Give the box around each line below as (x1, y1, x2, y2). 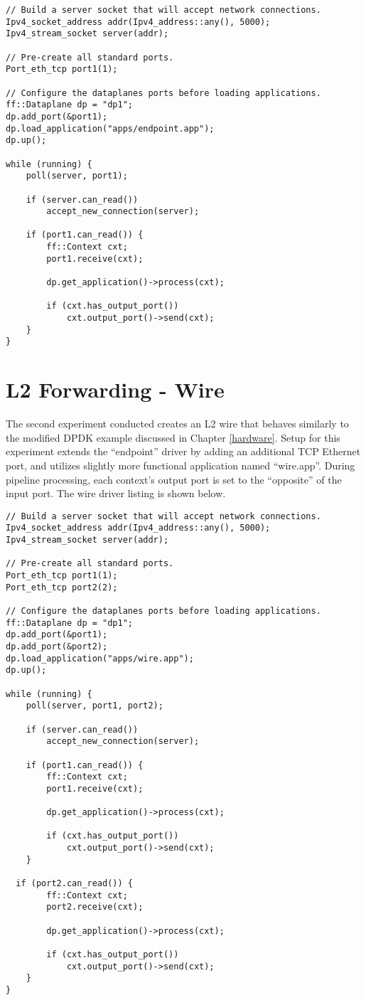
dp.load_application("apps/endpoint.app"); (6, 123, 215, 134)
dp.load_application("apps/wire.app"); (6, 653, 194, 664)
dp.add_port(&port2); (6, 641, 108, 651)
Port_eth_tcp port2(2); (6, 582, 118, 592)
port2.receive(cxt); (46, 902, 144, 913)
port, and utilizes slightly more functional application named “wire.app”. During (6, 457, 355, 472)
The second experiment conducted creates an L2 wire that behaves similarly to (6, 416, 349, 431)
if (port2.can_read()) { (16, 878, 133, 889)
